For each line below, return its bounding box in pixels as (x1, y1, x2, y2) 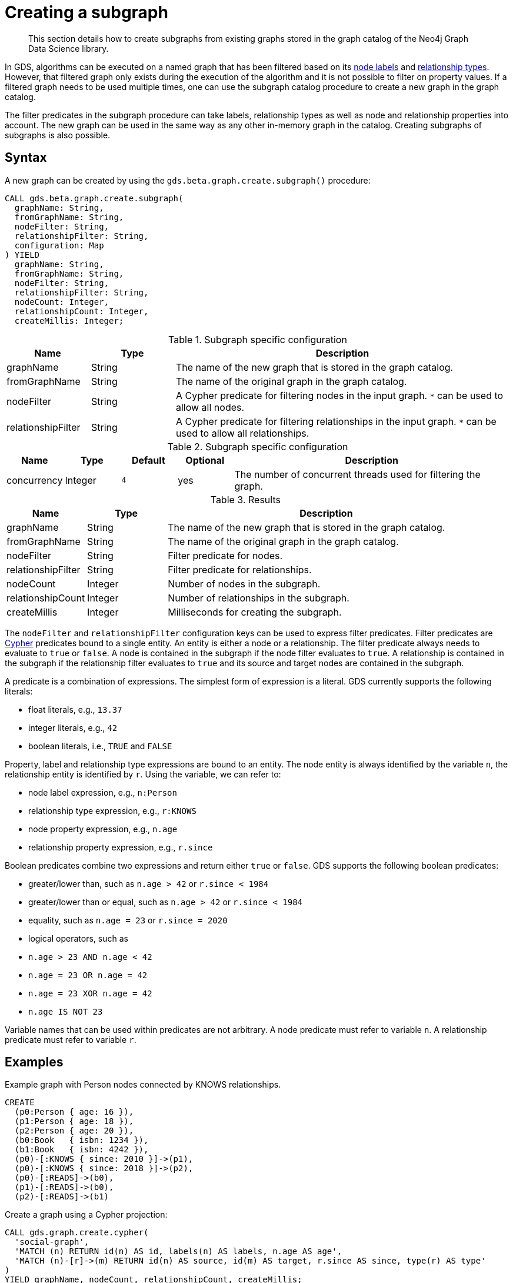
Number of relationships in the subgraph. (168, 591, 349, 604)
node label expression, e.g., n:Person (28, 787, 177, 797)
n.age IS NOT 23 (28, 1006, 103, 1016)
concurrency (6, 474, 63, 486)
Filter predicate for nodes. (168, 549, 283, 561)
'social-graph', (14, 1237, 89, 1247)
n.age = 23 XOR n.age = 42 (28, 988, 152, 998)
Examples (5, 1055, 64, 1070)
